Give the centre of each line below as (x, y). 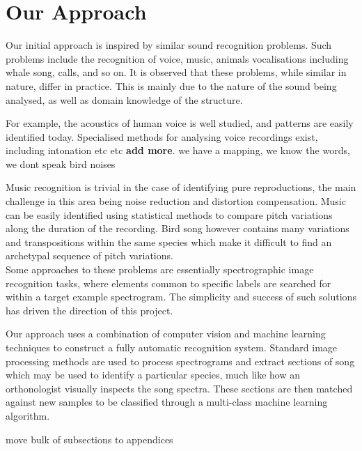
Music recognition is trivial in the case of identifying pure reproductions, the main (181, 187)
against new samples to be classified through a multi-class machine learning (167, 402)
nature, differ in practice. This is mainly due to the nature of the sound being (171, 85)
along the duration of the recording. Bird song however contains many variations (178, 228)
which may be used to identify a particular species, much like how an (153, 375)
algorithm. (28, 415)
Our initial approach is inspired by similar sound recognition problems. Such (169, 45)
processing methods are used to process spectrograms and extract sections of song (180, 361)
